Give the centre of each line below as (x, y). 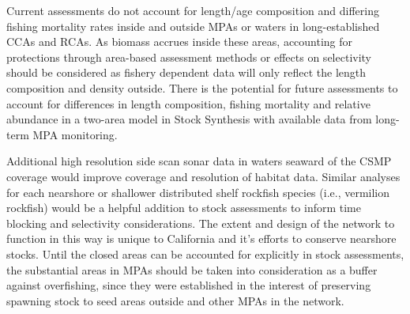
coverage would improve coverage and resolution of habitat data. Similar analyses (203, 176)
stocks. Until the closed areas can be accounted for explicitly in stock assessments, (205, 253)
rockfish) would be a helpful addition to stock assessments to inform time (184, 208)
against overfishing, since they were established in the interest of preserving (189, 285)
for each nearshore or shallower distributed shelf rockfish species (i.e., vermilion (198, 192)
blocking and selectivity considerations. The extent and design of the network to (201, 223)
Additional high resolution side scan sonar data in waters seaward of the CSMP (199, 161)
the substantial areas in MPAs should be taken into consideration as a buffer (192, 269)
